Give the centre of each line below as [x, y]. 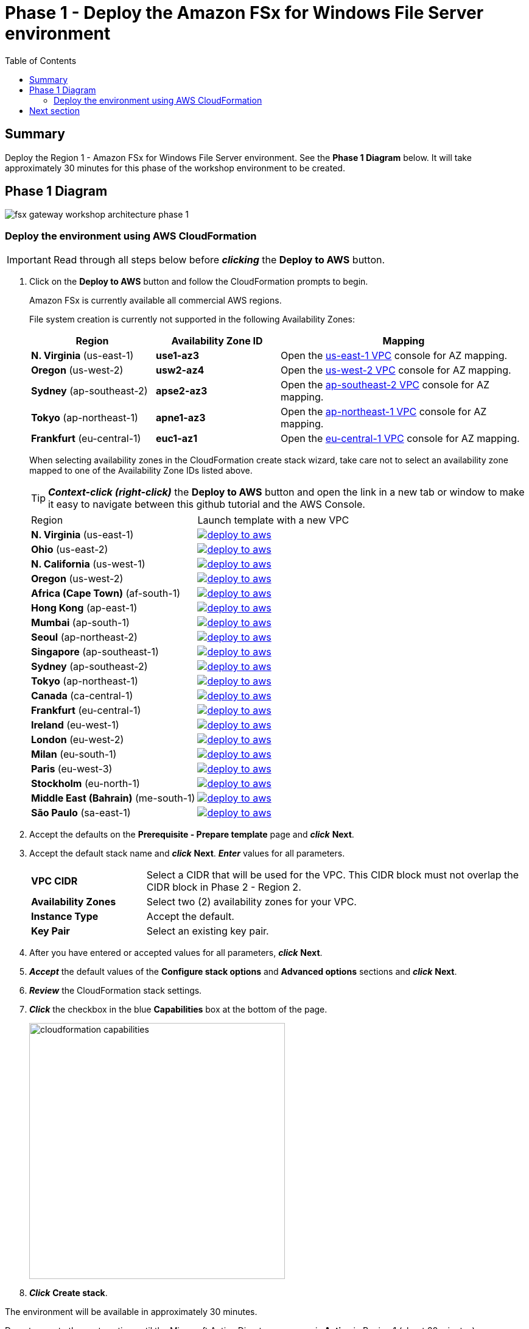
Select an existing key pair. [208, 931]
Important [29, 260]
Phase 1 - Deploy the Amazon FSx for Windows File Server [244, 13]
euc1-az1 [177, 439]
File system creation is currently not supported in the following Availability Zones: [192, 319]
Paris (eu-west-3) [72, 769]
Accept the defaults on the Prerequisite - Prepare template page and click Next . [192, 835]
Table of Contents [41, 60]
